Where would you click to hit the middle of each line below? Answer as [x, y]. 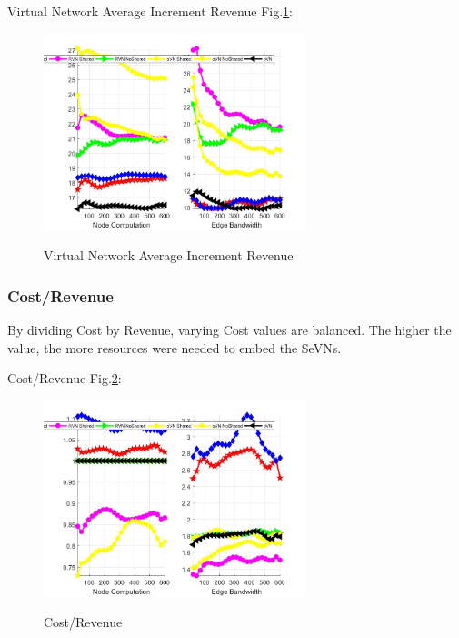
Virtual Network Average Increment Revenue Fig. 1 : [150, 11]
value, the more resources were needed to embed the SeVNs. [175, 347]
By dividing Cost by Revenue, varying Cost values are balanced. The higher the [229, 329]
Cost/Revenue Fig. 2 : [65, 378]
